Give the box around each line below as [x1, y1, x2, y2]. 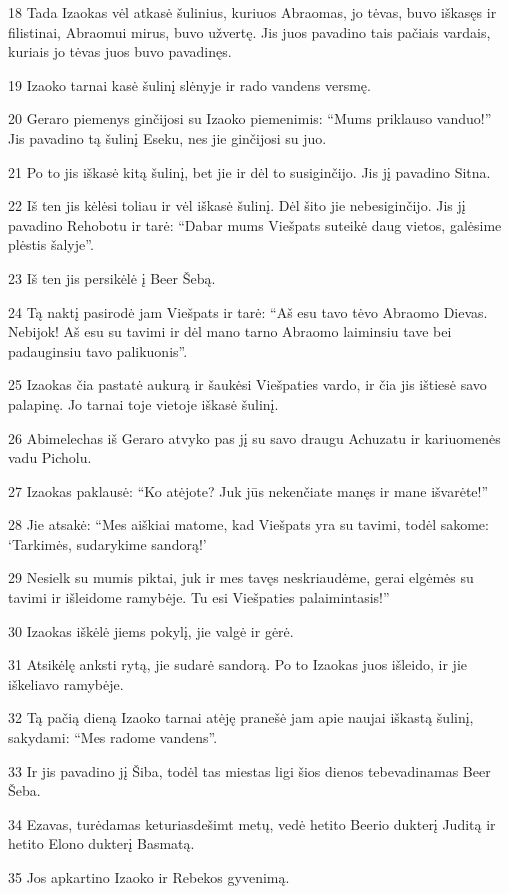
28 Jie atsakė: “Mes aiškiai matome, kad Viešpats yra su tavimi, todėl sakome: [8, 514, 489, 535]
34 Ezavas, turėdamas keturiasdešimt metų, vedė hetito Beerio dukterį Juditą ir [8, 813, 496, 834]
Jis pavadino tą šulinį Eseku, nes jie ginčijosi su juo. [8, 127, 327, 148]
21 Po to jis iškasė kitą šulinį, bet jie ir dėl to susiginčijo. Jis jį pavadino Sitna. [8, 161, 491, 182]
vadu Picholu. [8, 447, 92, 468]
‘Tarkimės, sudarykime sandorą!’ [8, 533, 207, 554]
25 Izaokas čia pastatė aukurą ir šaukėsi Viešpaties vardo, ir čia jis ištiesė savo [8, 374, 487, 395]
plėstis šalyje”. [8, 234, 94, 255]
